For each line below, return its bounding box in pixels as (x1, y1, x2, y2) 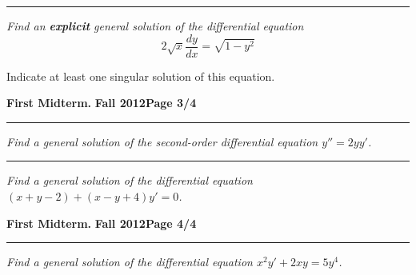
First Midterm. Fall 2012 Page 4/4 (6, 214, 197, 231)
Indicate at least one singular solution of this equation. (6, 67, 275, 84)
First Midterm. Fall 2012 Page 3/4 (6, 94, 197, 111)
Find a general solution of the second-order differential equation (6, 133, 318, 149)
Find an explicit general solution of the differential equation (6, 18, 304, 34)
